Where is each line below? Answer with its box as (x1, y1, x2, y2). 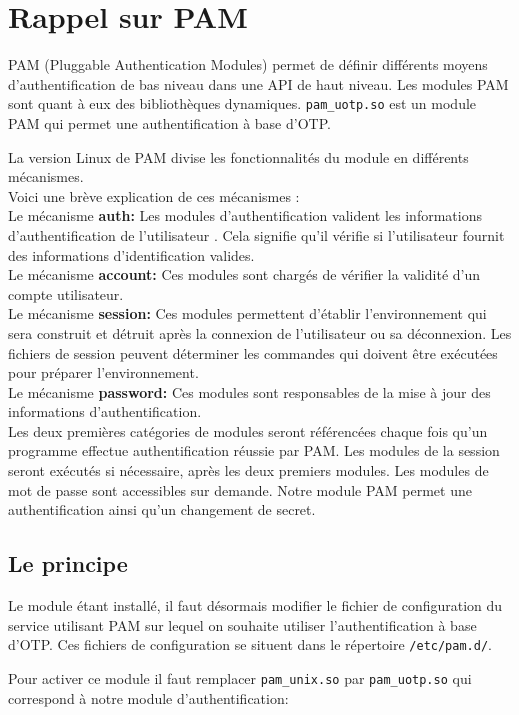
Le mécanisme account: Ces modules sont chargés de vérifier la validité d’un (8, 264, 481, 285)
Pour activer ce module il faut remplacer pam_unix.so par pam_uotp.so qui (8, 667, 472, 688)
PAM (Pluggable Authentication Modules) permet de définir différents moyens (8, 54, 488, 75)
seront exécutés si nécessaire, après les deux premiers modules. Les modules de (8, 460, 489, 481)
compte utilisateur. (8, 283, 124, 304)
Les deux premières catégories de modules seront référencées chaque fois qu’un (8, 420, 488, 441)
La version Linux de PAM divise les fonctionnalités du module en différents (8, 146, 469, 167)
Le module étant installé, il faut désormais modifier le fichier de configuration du (8, 595, 503, 616)
